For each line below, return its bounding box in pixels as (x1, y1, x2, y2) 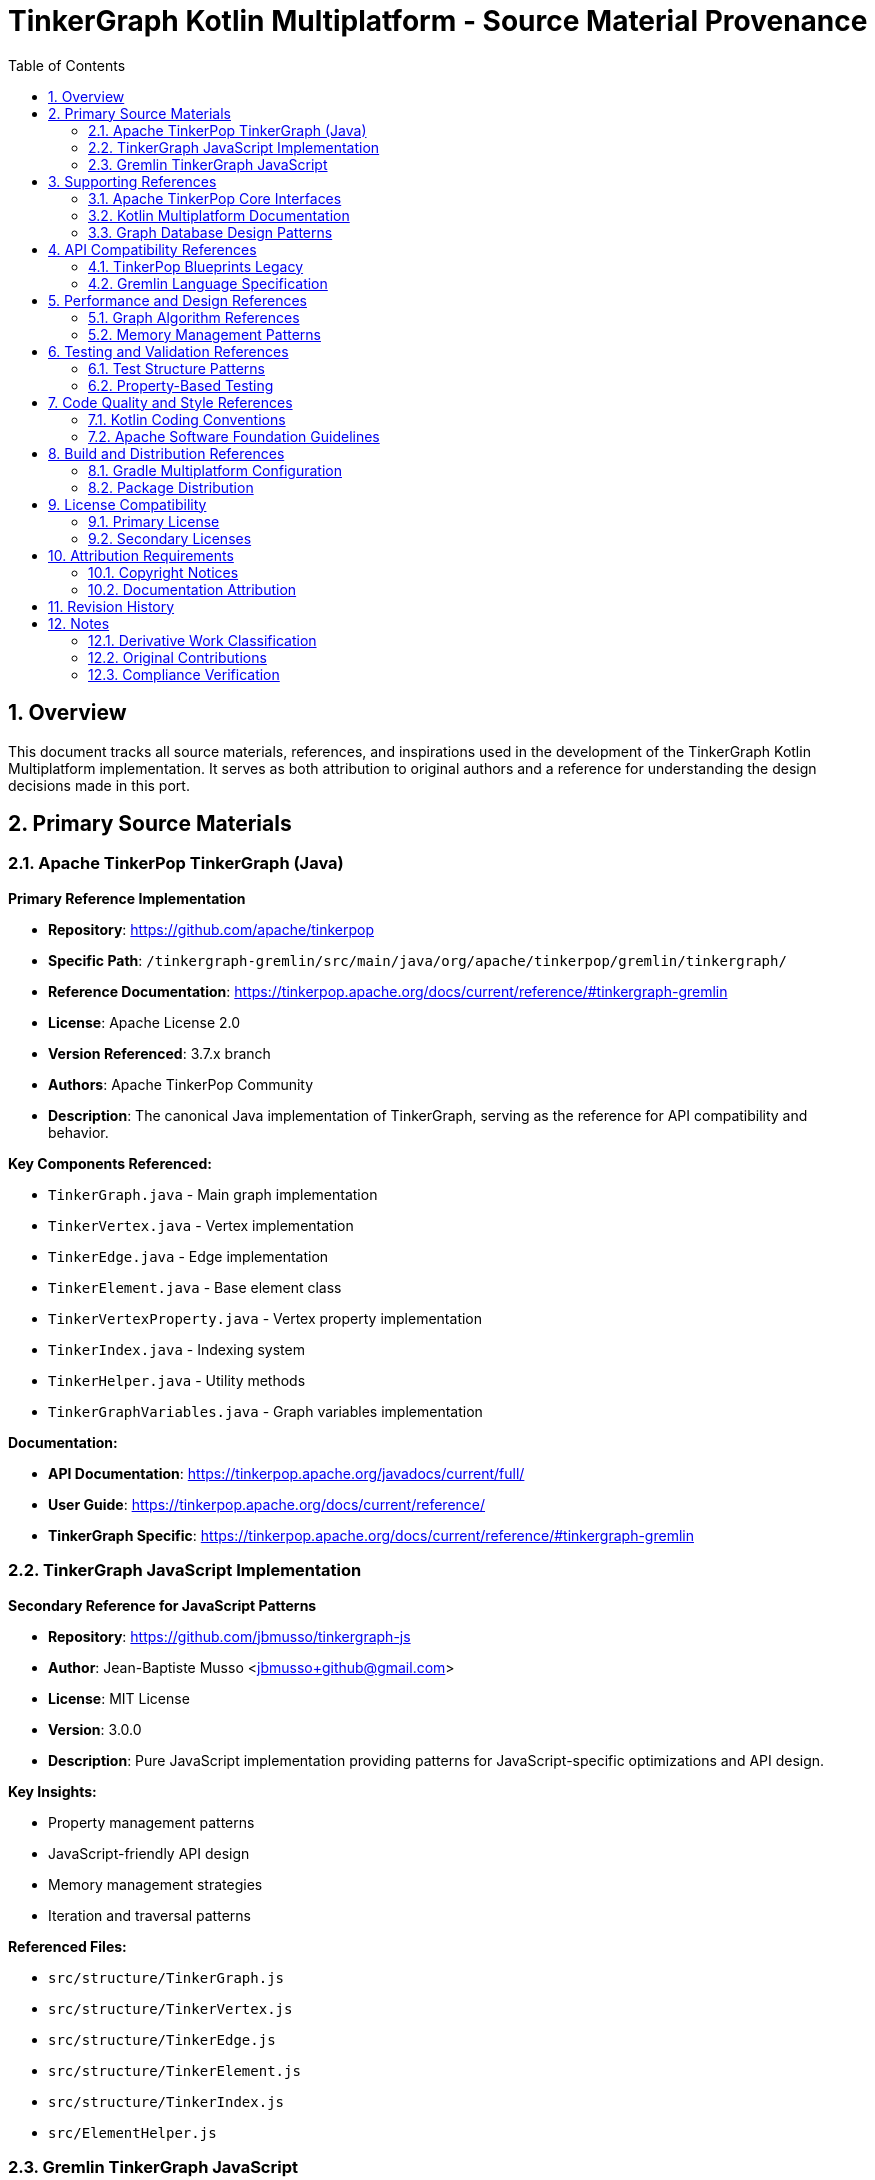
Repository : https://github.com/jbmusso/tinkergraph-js (48, 1627, 411, 1645)
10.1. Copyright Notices (88, 563, 239, 581)
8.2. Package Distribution (88, 478, 254, 496)
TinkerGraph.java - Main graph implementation (48, 1185, 378, 1203)
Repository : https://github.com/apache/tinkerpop (48, 920, 374, 938)
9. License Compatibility (48, 495, 207, 513)
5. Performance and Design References (48, 291, 307, 309)
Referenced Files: (8, 1937, 127, 1955)
